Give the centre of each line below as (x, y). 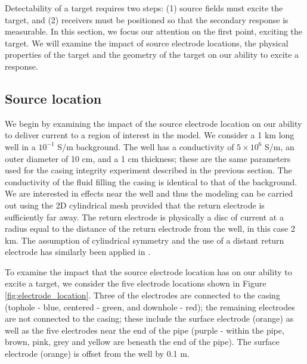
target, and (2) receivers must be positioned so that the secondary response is (147, 19)
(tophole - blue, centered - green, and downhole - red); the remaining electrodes (150, 307)
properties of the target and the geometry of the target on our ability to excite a (152, 55)
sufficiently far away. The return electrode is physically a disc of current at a (144, 217)
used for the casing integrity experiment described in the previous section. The (148, 170)
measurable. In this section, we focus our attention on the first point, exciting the (154, 31)
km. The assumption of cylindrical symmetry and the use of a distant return (145, 240)
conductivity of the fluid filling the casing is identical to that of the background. (151, 181)
